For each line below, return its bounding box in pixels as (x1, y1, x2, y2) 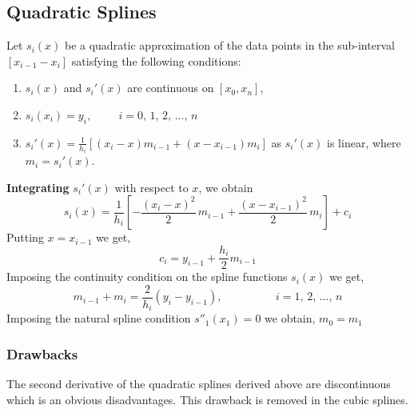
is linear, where (327, 134, 401, 150)
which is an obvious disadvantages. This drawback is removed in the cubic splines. (6, 391, 408, 407)
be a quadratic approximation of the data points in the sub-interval (64, 37, 395, 54)
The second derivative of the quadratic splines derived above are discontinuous (6, 375, 391, 392)
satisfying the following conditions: (71, 52, 241, 69)
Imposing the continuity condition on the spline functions (6, 268, 288, 285)
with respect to (114, 178, 189, 195)
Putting (6, 229, 44, 246)
